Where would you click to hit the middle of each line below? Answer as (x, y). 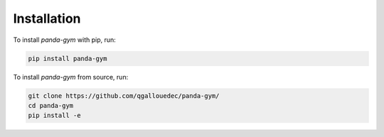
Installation (47, 18)
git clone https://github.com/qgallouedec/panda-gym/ (124, 95)
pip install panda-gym (68, 58)
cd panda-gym (51, 105)
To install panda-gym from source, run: (71, 77)
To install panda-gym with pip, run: (65, 40)
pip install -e (54, 116)
